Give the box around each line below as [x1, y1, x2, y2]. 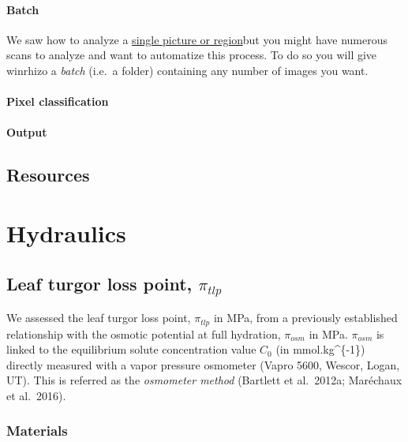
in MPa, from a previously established [213, 309, 398, 326]
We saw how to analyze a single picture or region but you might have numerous [6, 31, 387, 47]
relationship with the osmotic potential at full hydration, [6, 325, 281, 342]
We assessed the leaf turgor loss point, [6, 309, 191, 326]
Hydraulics [6, 216, 126, 249]
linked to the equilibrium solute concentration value [6, 341, 256, 358]
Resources [6, 163, 90, 187]
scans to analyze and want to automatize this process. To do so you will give [6, 47, 377, 63]
